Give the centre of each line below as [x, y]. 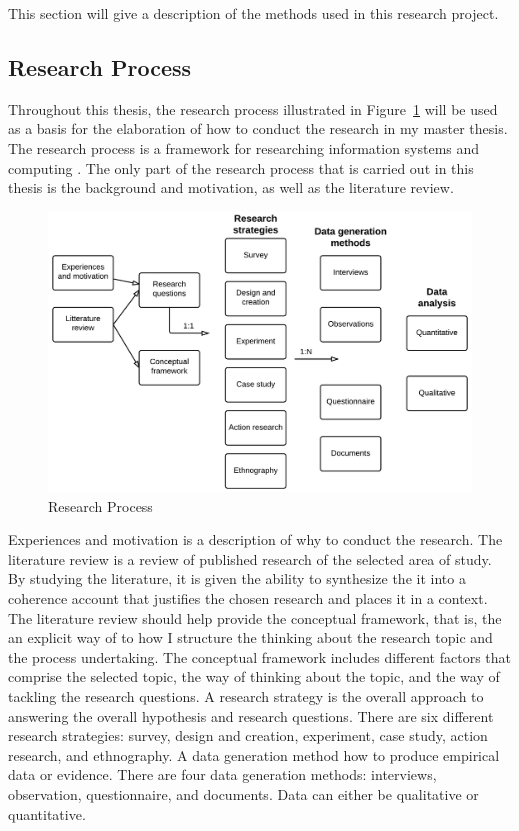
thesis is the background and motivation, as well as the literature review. [231, 187]
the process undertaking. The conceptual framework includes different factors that [259, 656]
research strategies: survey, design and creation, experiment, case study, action [248, 735]
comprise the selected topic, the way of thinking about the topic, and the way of [254, 676]
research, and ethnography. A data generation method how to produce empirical [254, 754]
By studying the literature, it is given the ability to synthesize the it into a [237, 578]
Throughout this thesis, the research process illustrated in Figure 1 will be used [253, 108]
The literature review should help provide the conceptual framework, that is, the [255, 617]
